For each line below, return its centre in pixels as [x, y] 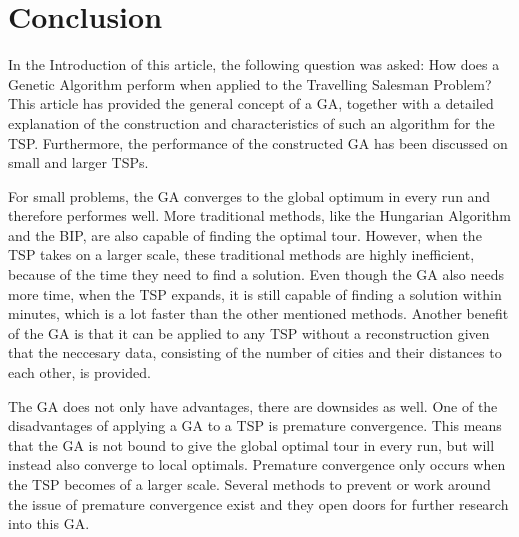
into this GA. [49, 523]
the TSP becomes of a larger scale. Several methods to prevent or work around [249, 484]
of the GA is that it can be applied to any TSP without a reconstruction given [249, 332]
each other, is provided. [79, 372]
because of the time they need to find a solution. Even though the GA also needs [256, 274]
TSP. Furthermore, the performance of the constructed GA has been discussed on [258, 142]
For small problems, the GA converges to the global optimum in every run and [249, 195]
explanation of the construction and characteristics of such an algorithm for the [251, 122]
